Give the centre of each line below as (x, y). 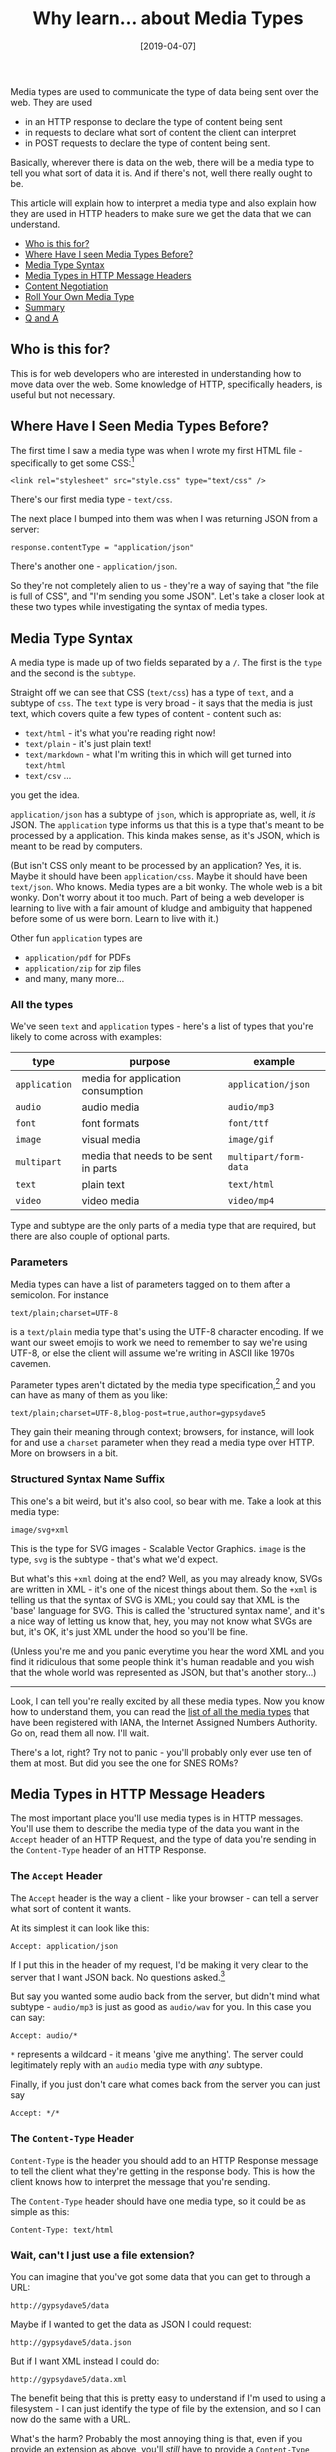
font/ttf (248, 1123)
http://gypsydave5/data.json (71, 2342)
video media (110, 1201)
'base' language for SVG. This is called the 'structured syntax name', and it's (167, 1610)
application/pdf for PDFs (78, 958)
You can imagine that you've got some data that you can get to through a (160, 2276)
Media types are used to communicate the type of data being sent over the (164, 91)
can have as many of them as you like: (89, 1395)
